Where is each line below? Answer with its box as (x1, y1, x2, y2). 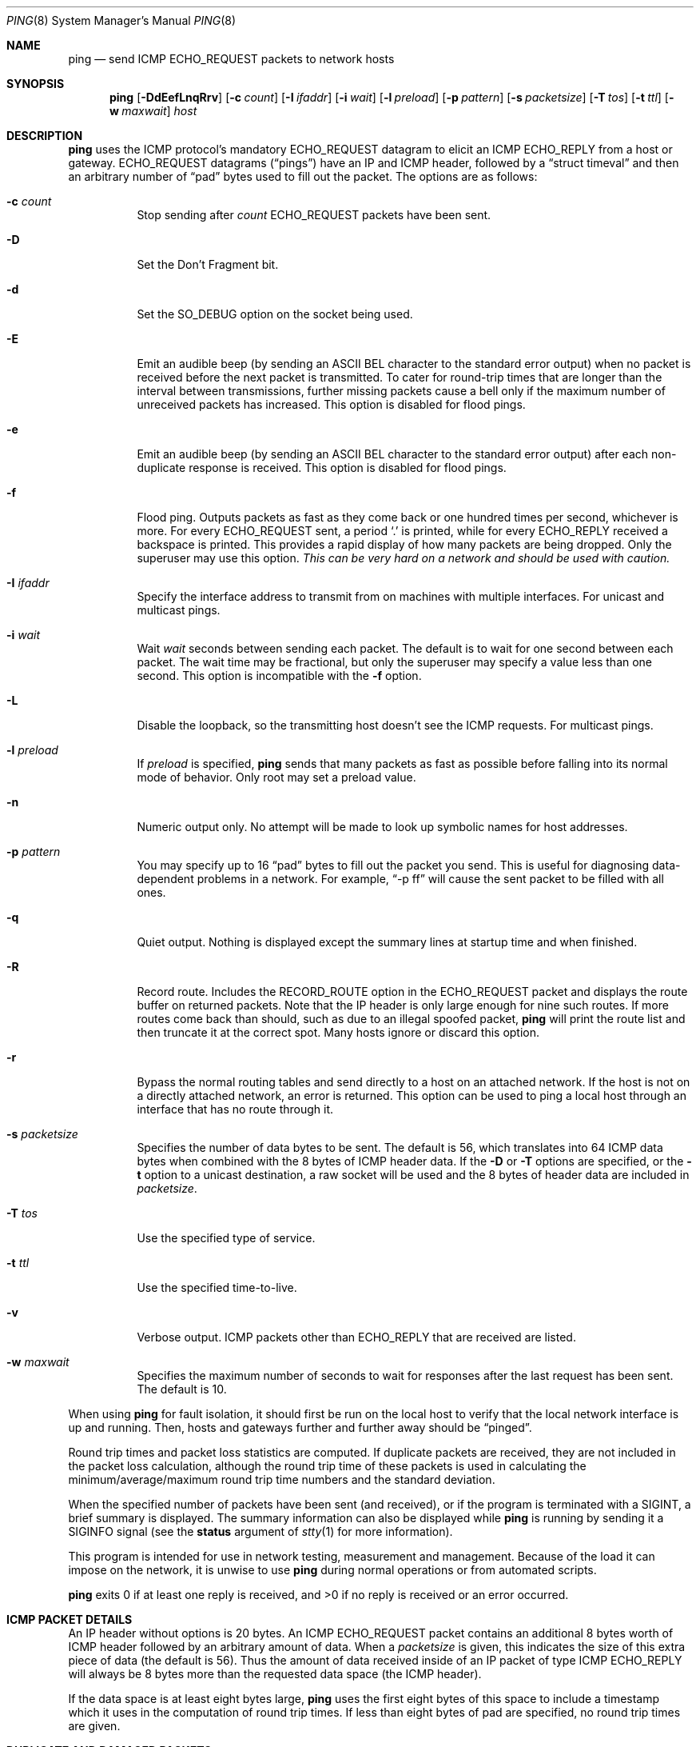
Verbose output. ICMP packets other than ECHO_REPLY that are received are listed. (137, 1330, 576, 1344)
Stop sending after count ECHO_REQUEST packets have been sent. (137, 208, 491, 222)
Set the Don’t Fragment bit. (137, 258, 279, 271)
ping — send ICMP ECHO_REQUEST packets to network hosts (68, 52, 395, 66)
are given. (68, 1719, 121, 1733)
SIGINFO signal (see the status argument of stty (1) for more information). (68, 1525, 453, 1538)
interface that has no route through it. (137, 1102, 334, 1116)
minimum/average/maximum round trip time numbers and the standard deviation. (68, 1473, 495, 1486)
